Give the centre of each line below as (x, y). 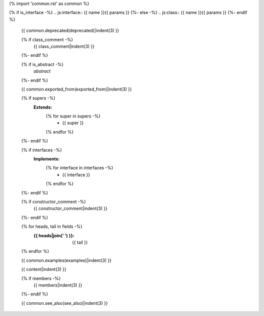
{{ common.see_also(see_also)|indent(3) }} (65, 303)
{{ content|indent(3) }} (44, 270)
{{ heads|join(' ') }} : (54, 235)
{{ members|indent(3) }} (58, 285)
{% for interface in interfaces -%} (79, 168)
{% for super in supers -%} (73, 116)
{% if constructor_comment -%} (54, 202)
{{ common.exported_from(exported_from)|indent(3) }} (77, 89)
